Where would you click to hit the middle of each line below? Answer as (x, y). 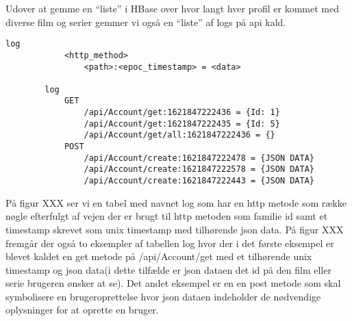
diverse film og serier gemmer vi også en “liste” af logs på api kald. (146, 22)
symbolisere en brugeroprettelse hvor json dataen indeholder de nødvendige (163, 296)
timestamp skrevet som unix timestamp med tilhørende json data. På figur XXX (175, 229)
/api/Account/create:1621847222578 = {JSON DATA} (199, 169)
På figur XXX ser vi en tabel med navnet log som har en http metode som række (176, 202)
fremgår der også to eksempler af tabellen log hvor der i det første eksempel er (170, 243)
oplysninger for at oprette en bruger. (82, 310)
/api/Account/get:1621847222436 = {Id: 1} (182, 113)
